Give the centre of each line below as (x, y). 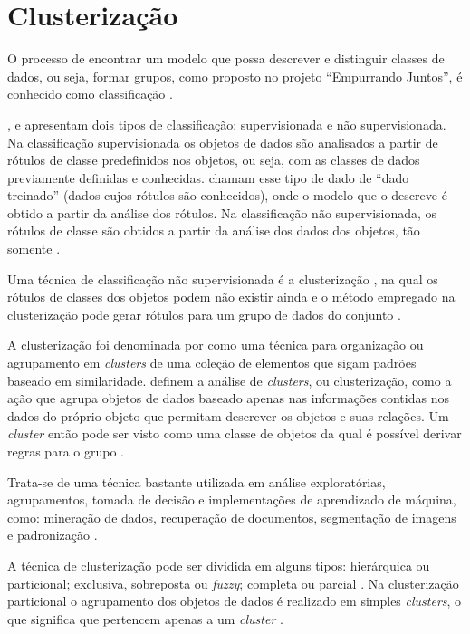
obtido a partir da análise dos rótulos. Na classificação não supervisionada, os (222, 212)
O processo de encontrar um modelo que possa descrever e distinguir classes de (226, 58)
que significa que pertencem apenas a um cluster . (145, 618)
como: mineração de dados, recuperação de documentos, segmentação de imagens (232, 517)
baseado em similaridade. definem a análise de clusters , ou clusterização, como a (230, 380)
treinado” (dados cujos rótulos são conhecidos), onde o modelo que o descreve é (227, 195)
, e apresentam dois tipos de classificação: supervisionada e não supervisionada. (227, 124)
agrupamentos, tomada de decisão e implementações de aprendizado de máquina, (232, 500)
